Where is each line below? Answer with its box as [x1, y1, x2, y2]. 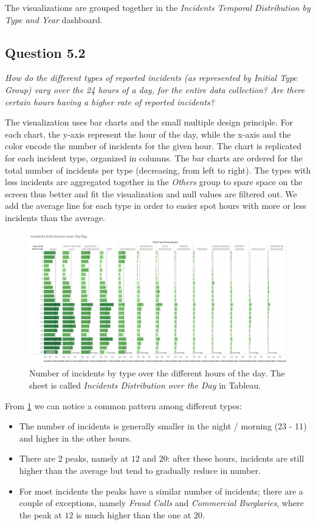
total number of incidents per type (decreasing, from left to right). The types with [5, 163, 311, 176]
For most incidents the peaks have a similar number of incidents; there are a [19, 484, 303, 497]
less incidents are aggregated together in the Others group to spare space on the [5, 175, 303, 188]
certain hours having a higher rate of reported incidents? [5, 95, 215, 108]
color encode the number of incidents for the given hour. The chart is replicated [5, 139, 302, 152]
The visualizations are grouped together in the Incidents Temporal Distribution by [5, 1, 311, 13]
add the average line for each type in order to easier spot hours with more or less [5, 199, 306, 212]
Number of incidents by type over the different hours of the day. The [29, 367, 285, 379]
